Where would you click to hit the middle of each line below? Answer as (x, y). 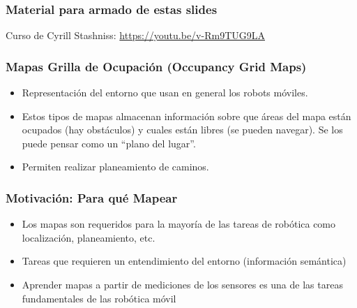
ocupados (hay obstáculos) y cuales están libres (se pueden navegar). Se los (182, 130)
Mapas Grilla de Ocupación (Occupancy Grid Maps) (156, 66)
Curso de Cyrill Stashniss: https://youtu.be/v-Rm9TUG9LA (135, 35)
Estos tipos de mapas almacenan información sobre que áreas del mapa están (187, 116)
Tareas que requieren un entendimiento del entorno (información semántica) (184, 261)
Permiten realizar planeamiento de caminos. (115, 167)
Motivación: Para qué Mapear (92, 197)
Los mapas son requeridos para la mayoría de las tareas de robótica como (179, 224)
